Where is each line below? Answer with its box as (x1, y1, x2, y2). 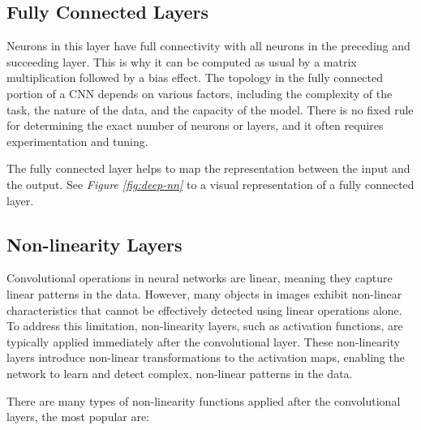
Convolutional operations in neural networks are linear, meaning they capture (6, 269, 393, 286)
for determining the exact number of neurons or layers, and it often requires (6, 117, 384, 134)
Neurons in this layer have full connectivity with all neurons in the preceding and (6, 37, 410, 54)
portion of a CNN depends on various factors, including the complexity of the (6, 84, 393, 101)
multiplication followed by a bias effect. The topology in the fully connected (6, 69, 384, 86)
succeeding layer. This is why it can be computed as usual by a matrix (6, 53, 357, 70)
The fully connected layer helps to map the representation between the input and (6, 160, 410, 177)
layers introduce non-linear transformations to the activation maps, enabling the (6, 349, 405, 366)
